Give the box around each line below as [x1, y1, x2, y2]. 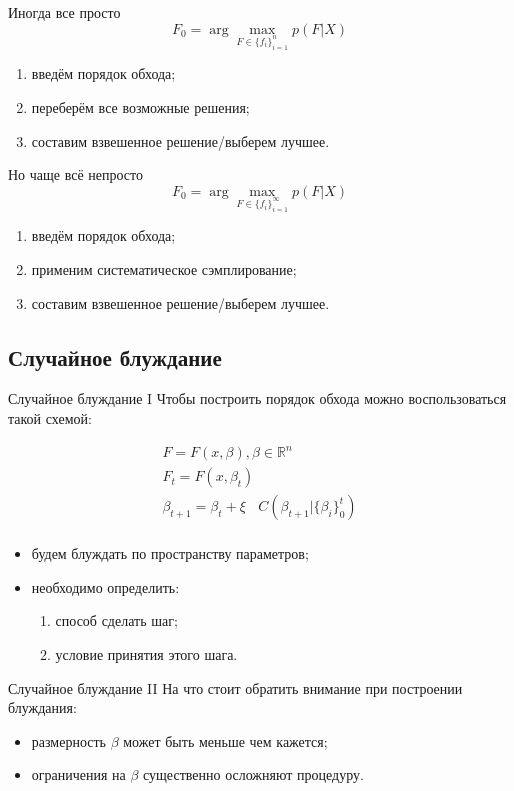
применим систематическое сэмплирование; [31, 259, 297, 280]
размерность [31, 730, 106, 751]
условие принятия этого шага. [55, 644, 238, 665]
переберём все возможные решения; [31, 96, 250, 117]
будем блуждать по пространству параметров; [31, 543, 309, 564]
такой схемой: [8, 408, 92, 429]
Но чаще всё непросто [8, 164, 143, 185]
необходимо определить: [31, 576, 180, 597]
